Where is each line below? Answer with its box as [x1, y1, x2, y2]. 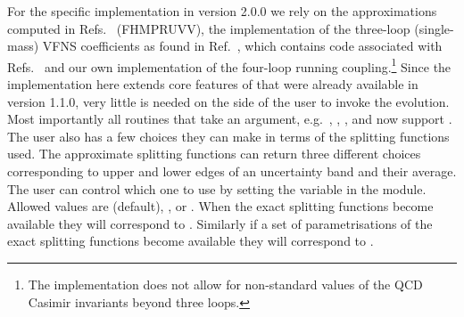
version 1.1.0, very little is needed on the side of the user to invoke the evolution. [7, 92, 450, 110]
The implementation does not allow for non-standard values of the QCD [28, 274, 423, 293]
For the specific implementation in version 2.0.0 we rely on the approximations [7, 2, 437, 20]
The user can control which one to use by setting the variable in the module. [7, 179, 427, 198]
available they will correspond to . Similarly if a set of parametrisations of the [7, 214, 433, 232]
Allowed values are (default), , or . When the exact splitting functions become [7, 197, 434, 215]
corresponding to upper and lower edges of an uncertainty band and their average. [7, 162, 457, 180]
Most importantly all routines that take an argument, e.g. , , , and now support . [7, 110, 452, 128]
